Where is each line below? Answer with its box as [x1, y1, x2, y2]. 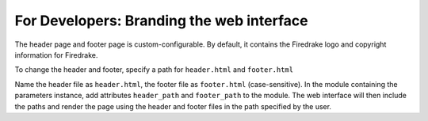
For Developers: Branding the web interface [14, 12, 308, 29]
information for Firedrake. [14, 50, 98, 59]
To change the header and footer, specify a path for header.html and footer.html [14, 65, 293, 74]
